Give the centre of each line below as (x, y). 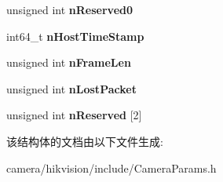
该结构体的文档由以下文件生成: (85, 141)
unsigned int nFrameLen (69, 62)
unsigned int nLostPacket (71, 88)
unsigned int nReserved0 (70, 9)
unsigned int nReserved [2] (74, 115)
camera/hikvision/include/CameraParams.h (111, 167)
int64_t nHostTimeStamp (75, 36)
